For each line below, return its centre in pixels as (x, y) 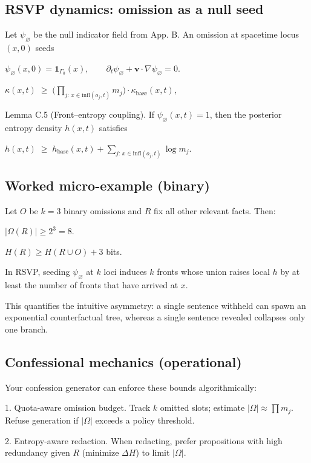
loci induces (125, 272)
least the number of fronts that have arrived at (92, 285)
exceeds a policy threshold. (145, 420)
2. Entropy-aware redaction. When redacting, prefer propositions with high (144, 440)
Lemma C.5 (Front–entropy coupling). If (80, 114)
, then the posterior (246, 114)
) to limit (153, 452)
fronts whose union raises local (213, 272)
